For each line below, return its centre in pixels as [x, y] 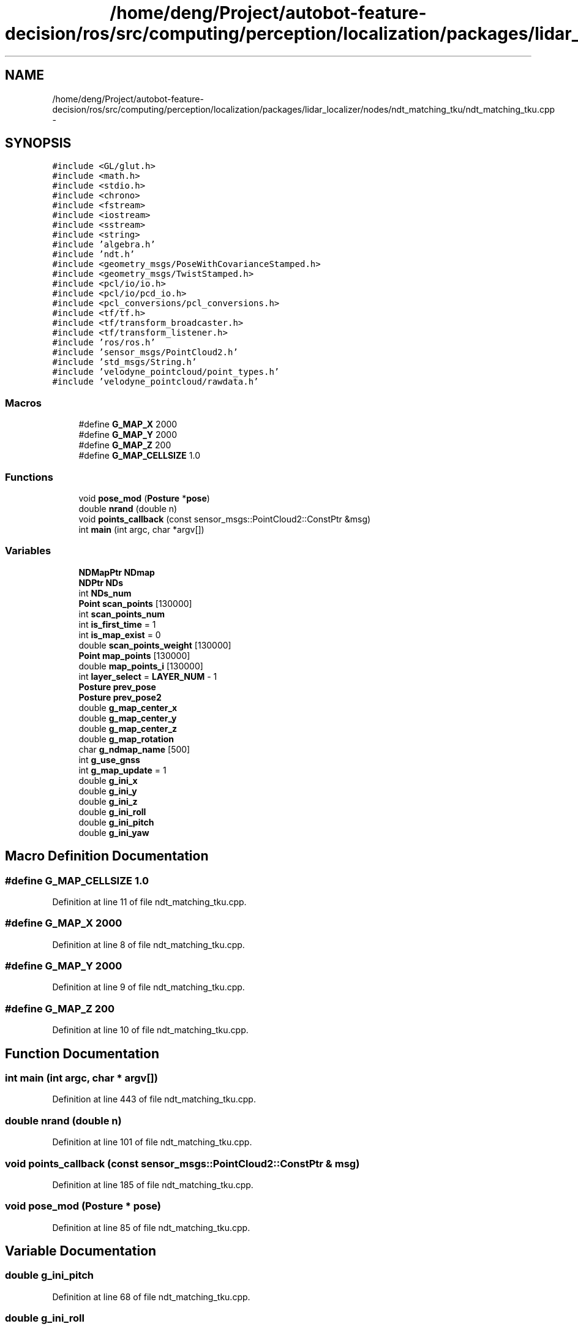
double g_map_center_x [128, 707]
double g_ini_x [108, 780]
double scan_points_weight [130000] [155, 645]
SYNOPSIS [38, 143]
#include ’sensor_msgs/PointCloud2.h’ [145, 352]
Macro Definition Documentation [107, 856]
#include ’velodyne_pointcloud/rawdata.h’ [156, 382]
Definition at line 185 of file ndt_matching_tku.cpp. [153, 1184]
